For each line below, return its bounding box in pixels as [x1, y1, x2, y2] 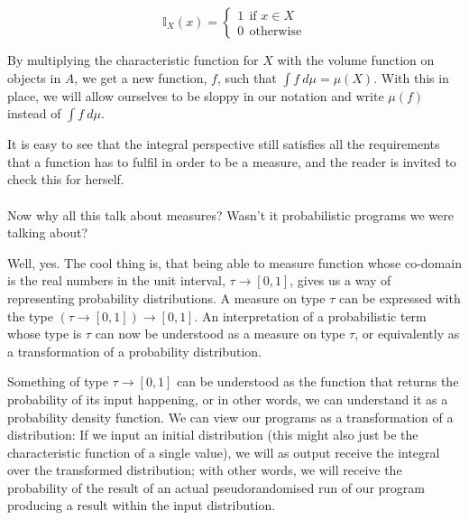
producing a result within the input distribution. [7, 496, 276, 515]
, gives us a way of [290, 271, 391, 290]
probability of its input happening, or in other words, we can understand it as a [7, 389, 448, 408]
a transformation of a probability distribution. [7, 341, 262, 360]
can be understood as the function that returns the [177, 372, 459, 391]
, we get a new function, [74, 68, 207, 87]
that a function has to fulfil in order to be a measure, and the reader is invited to [7, 152, 456, 171]
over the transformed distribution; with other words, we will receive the [7, 460, 402, 479]
